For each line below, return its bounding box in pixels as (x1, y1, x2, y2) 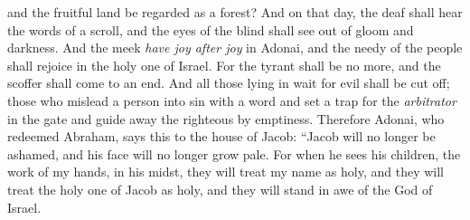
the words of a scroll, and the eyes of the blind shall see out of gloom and (7, 20, 414, 39)
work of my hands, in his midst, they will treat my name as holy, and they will (7, 162, 444, 181)
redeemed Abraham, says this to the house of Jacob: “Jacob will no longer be (7, 127, 436, 146)
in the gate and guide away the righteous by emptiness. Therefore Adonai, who (7, 109, 445, 128)
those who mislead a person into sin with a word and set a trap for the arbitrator (7, 91, 456, 110)
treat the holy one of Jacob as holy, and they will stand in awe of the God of (7, 179, 433, 198)
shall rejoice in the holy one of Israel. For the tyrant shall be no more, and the (7, 55, 441, 74)
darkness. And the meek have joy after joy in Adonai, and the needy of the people (7, 38, 463, 57)
